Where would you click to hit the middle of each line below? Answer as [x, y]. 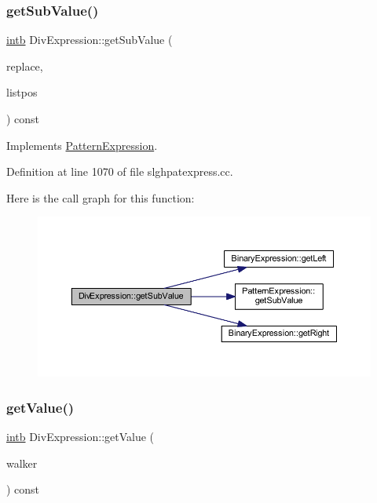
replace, [25, 66]
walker [22, 463]
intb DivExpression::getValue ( [81, 437]
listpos [22, 92]
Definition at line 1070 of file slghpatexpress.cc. [120, 171]
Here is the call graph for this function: [101, 197]
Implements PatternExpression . [82, 145]
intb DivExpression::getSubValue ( [90, 40]
